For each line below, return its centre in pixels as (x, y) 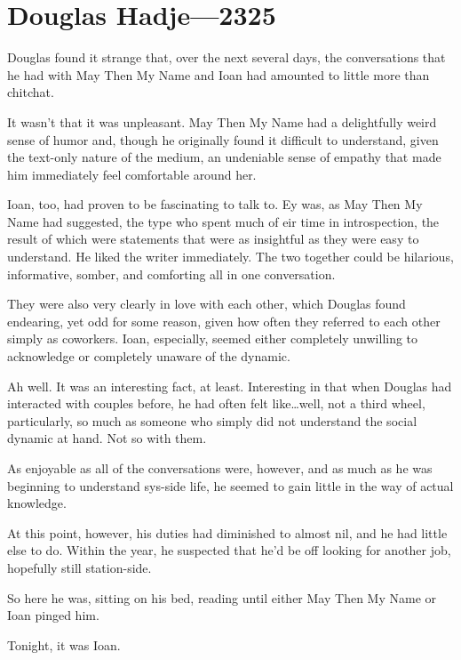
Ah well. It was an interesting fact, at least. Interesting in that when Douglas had (230, 386)
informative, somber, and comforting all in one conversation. (171, 274)
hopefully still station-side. (79, 567)
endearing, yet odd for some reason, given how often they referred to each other (224, 321)
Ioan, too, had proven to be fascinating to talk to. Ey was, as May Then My (215, 204)
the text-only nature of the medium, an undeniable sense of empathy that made (224, 157)
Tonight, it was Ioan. (64, 644)
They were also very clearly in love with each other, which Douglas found (207, 304)
